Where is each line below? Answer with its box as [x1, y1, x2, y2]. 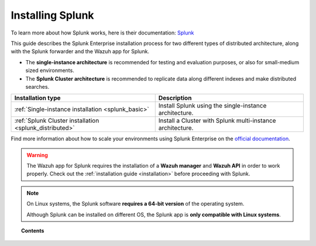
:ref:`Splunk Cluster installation [14, 117, 99, 125]
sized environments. [25, 67, 74, 74]
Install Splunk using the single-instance [158, 102, 267, 110]
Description [158, 94, 192, 102]
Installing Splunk [11, 9, 94, 22]
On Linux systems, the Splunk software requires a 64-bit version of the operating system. [26, 200, 245, 207]
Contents [21, 227, 44, 234]
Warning [26, 151, 48, 158]
